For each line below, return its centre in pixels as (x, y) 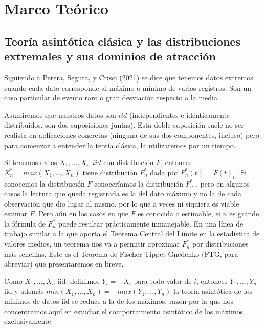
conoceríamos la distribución (139, 183)
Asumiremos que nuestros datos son (60, 115)
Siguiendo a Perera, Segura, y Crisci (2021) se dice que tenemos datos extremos (129, 77)
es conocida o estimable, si (179, 213)
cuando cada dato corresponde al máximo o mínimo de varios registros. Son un (128, 87)
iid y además (24, 291)
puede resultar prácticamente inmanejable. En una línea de (151, 223)
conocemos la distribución (45, 183)
